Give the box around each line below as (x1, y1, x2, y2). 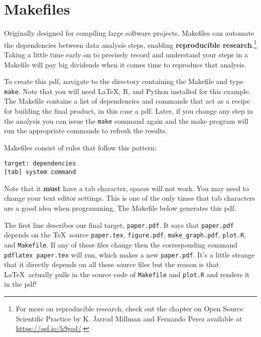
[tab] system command (4, 168, 76, 176)
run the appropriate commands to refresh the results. (4, 125, 168, 136)
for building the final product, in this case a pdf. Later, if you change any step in (4, 106, 253, 116)
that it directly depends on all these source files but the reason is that (4, 259, 219, 270)
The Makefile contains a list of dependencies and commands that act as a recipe (4, 96, 250, 106)
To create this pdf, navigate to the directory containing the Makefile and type (4, 76, 243, 87)
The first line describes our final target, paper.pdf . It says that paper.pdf (4, 219, 234, 230)
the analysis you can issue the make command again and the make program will (4, 115, 248, 126)
